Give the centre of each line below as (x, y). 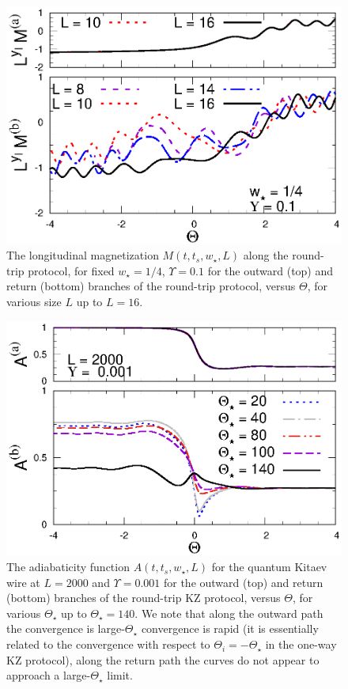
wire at (23, 582)
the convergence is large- (66, 628)
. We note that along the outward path (229, 613)
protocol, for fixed (71, 270)
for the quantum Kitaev (269, 567)
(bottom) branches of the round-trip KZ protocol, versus (144, 598)
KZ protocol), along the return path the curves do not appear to (163, 659)
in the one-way (301, 644)
